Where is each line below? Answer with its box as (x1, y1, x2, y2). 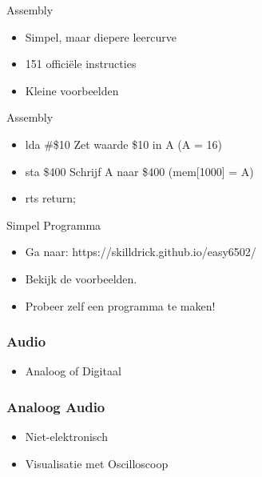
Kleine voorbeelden (25, 82, 119, 98)
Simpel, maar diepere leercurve (25, 28, 177, 45)
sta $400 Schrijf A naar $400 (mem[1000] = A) (25, 162, 254, 179)
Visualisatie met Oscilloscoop (25, 455, 169, 471)
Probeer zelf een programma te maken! (25, 297, 216, 314)
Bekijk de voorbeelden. (25, 270, 137, 287)
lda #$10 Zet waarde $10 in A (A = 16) (25, 135, 222, 152)
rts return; (25, 190, 77, 206)
